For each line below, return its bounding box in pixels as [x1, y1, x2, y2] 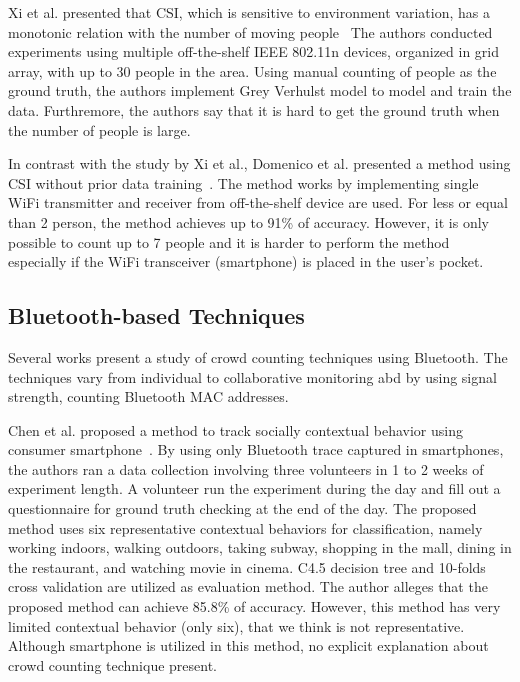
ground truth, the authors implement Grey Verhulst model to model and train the [8, 80, 512, 101]
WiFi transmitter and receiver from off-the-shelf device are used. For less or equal [8, 192, 508, 213]
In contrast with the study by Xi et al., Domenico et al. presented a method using [8, 153, 511, 174]
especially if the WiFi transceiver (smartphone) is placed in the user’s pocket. [8, 251, 484, 272]
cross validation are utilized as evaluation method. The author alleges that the [8, 576, 488, 597]
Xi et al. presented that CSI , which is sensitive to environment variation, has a [8, 2, 490, 22]
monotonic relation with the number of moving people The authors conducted [8, 21, 493, 42]
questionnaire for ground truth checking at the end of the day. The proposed [8, 498, 477, 519]
